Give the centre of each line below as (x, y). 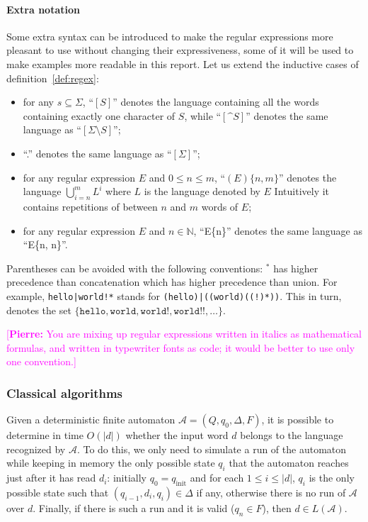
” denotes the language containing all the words (216, 102)
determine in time (45, 435)
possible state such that (58, 492)
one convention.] (41, 361)
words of (220, 206)
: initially (127, 478)
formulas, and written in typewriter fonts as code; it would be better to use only (181, 347)
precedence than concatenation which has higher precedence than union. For (172, 282)
